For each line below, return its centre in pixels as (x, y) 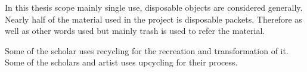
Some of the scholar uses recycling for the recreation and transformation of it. (147, 50)
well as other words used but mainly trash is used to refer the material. (135, 31)
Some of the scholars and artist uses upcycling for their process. (121, 62)
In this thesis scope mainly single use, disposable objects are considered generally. (154, 7)
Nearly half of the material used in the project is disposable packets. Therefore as (153, 19)
